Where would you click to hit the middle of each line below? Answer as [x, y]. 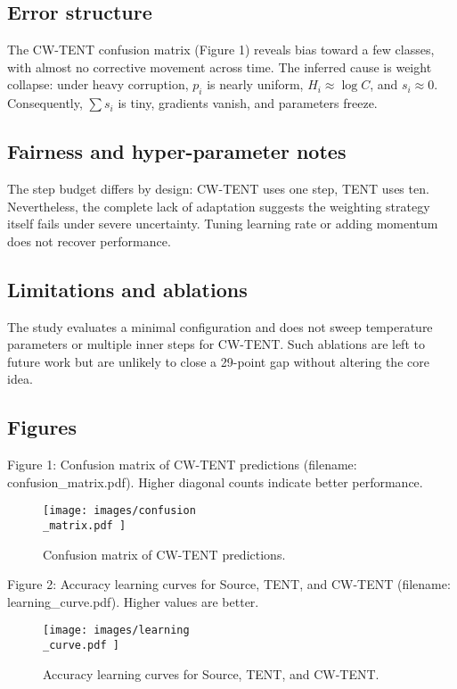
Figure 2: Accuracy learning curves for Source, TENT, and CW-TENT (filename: [229, 584]
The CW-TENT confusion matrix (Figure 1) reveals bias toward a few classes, [221, 50]
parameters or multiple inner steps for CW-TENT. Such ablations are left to [216, 344]
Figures [42, 427]
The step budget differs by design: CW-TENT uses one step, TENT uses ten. [218, 188]
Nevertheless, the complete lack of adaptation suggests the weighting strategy [219, 206]
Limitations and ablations [127, 289]
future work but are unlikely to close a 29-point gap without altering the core [218, 361]
